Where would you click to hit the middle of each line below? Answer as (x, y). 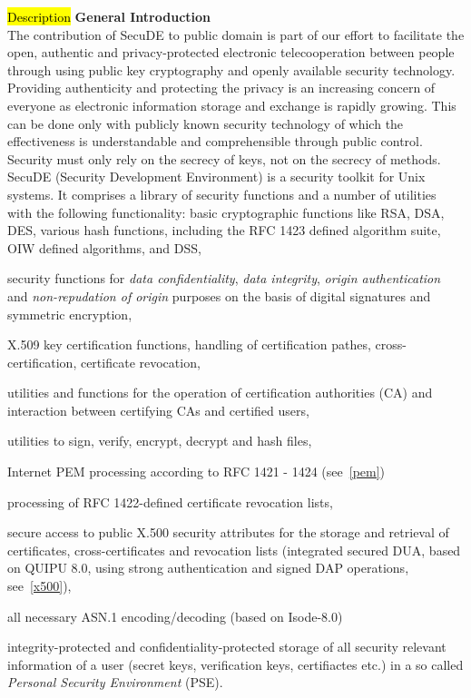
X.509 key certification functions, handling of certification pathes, (189, 344)
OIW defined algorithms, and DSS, (104, 247)
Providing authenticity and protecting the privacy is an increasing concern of (221, 88)
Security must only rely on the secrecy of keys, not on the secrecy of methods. (224, 158)
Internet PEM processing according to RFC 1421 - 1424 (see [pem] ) (196, 472)
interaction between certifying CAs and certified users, (158, 410)
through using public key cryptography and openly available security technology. (231, 69)
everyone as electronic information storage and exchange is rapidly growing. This (232, 105)
